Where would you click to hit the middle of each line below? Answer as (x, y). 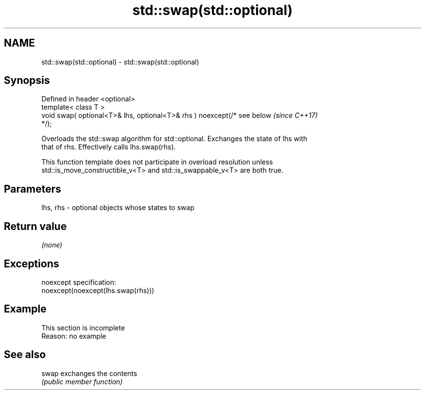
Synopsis (27, 81)
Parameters (33, 189)
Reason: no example (74, 336)
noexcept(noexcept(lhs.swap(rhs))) (98, 290)
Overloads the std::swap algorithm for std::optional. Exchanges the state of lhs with (174, 139)
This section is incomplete (83, 328)
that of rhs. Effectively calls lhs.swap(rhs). (109, 147)
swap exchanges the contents (89, 373)
